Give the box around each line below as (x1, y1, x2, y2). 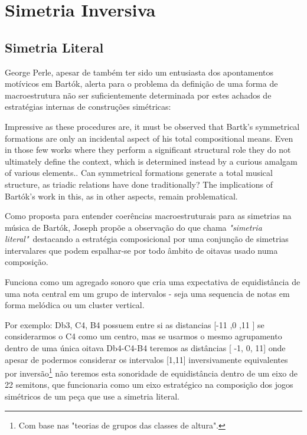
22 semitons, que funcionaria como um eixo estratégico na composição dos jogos (5, 378, 293, 391)
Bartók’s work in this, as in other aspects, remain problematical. (5, 189, 238, 202)
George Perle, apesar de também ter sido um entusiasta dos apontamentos (5, 66, 274, 78)
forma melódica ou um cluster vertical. (5, 299, 145, 311)
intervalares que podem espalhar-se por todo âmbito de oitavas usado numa (5, 244, 278, 256)
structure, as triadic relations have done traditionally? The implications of (5, 178, 273, 190)
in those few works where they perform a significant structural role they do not (5, 143, 291, 156)
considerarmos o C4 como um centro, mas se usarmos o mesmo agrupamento (5, 330, 282, 342)
